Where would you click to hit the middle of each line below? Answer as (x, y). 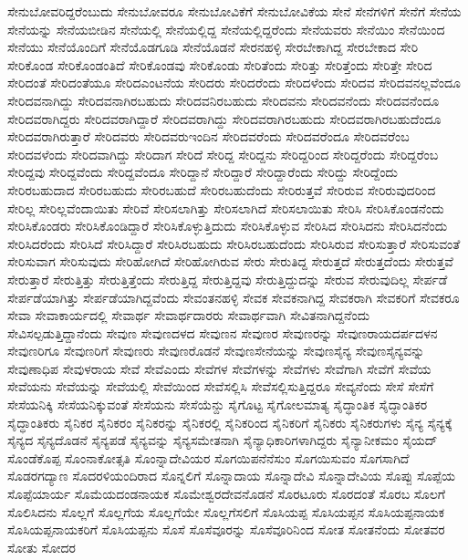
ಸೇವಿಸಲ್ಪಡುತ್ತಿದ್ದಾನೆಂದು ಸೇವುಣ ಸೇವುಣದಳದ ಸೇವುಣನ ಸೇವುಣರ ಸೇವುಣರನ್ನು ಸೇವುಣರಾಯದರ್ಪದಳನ (223, 332)
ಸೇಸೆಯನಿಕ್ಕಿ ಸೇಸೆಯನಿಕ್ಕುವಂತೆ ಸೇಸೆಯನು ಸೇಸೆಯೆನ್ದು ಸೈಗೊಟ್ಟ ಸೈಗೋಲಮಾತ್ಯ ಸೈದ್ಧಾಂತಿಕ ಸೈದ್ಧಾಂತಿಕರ (218, 404)
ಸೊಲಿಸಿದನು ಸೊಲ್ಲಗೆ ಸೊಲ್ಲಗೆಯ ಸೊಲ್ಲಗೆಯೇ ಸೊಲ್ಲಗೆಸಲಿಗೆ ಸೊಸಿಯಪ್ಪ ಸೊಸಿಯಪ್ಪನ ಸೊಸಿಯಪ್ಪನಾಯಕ (226, 511)
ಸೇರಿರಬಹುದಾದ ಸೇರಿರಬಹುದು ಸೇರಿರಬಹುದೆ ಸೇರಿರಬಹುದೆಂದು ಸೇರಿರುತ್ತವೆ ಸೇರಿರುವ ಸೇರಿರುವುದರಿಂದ (222, 189)
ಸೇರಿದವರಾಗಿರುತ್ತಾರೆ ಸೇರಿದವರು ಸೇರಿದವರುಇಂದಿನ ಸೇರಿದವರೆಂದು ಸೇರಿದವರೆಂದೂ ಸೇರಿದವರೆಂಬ (208, 136)
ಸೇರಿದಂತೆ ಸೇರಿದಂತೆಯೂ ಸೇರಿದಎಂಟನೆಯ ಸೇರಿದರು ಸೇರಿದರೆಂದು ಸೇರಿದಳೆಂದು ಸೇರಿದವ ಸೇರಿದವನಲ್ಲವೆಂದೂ (234, 83)
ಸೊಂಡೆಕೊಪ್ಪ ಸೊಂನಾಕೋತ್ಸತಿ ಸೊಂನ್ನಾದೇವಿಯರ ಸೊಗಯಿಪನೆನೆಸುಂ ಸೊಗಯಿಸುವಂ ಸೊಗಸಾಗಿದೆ (208, 457)
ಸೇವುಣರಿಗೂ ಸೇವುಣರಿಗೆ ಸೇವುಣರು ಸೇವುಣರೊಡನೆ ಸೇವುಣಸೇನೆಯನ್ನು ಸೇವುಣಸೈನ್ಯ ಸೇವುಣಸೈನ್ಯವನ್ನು (216, 351)
